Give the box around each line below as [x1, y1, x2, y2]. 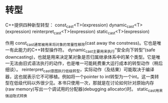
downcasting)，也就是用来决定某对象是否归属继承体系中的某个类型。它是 [5, 54, 156, 60]
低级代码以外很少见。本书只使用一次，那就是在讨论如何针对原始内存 [13, 80, 154, 86]
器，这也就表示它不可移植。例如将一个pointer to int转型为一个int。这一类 [5, 73, 155, 80]
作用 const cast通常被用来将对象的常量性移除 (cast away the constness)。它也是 [5, 40, 157, 47]
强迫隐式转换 [5, 93, 27, 99]
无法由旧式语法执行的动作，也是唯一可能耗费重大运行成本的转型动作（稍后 [9, 60, 163, 66]
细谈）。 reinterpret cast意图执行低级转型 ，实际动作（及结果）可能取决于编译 [5, 67, 154, 74]
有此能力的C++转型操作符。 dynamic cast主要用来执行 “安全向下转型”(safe [9, 47, 155, 54]
